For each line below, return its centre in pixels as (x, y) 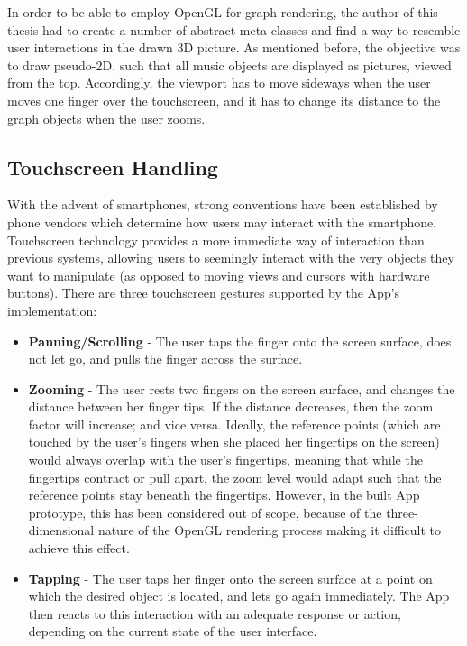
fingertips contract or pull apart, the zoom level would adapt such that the (235, 477)
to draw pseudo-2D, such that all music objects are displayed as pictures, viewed (229, 65)
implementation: (52, 310)
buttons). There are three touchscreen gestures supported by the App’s (204, 293)
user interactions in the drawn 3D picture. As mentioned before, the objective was (234, 47)
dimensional (61, 530)
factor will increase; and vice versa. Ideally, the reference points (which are (234, 424)
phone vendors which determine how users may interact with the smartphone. (222, 221)
